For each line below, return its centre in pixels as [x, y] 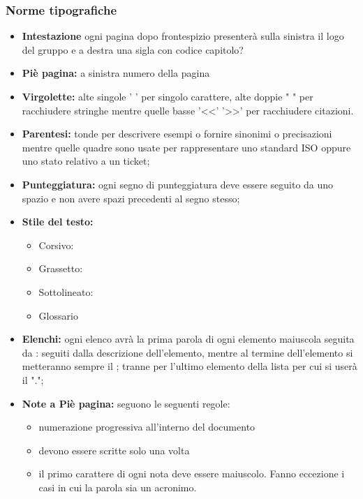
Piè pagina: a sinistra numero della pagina [116, 73]
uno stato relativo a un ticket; [86, 161]
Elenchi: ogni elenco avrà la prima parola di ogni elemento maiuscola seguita [188, 339]
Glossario [58, 315]
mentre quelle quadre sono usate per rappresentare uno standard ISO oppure [186, 147]
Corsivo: [56, 245]
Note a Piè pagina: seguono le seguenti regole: [126, 403]
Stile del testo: [58, 222]
